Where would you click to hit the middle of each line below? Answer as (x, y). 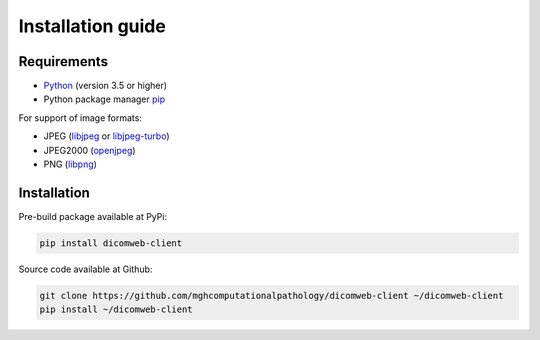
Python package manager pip (104, 99)
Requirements (63, 61)
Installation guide (92, 26)
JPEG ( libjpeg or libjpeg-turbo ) (106, 136)
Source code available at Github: (85, 269)
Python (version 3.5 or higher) (105, 86)
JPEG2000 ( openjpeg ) (89, 150)
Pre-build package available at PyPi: (93, 216)
